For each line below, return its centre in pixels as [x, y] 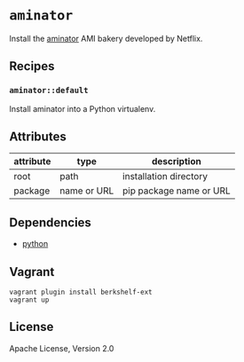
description [176, 161]
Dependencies [50, 222]
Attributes [38, 137]
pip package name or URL [177, 191]
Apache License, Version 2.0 [62, 348]
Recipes [32, 66]
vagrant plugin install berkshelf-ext [81, 292]
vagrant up [29, 300]
